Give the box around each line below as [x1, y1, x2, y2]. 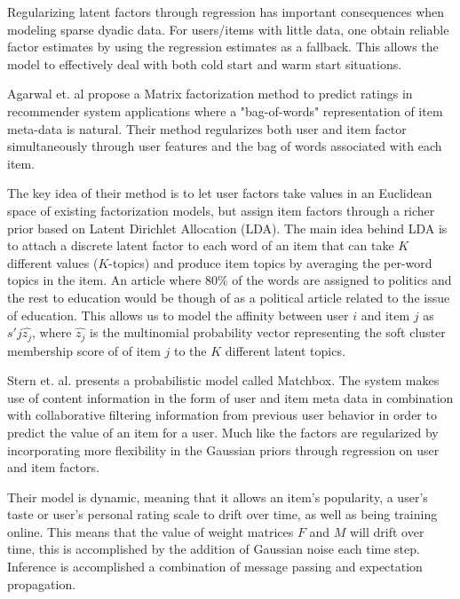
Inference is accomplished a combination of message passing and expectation [7, 557, 423, 576]
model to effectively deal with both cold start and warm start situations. [7, 54, 402, 73]
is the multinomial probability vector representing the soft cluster [90, 323, 446, 342]
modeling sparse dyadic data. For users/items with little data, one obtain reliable [7, 20, 449, 38]
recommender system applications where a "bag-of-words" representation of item [7, 101, 443, 120]
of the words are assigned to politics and [232, 271, 452, 289]
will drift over [350, 522, 424, 540]
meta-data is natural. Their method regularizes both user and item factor [7, 119, 407, 138]
